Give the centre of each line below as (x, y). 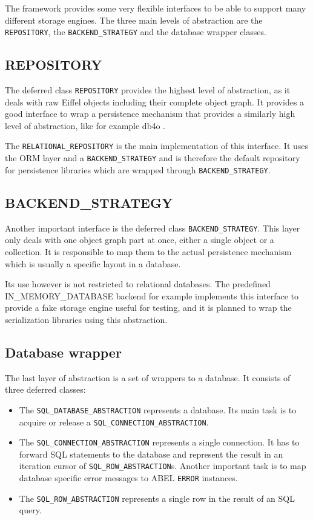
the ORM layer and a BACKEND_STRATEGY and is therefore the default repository (153, 158)
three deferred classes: (45, 389)
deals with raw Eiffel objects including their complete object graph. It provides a (155, 102)
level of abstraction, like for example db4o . (85, 125)
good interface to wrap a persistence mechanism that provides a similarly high (150, 114)
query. (30, 510)
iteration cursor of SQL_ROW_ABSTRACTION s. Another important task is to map (163, 466)
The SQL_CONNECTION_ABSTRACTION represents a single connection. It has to (159, 442)
